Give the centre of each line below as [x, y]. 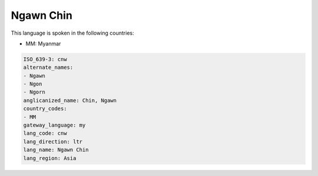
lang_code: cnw [45, 133]
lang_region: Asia [50, 158]
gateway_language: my [54, 125]
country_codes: [45, 109]
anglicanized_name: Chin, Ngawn [70, 100]
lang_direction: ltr [53, 142]
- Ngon [33, 84]
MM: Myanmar [43, 44]
